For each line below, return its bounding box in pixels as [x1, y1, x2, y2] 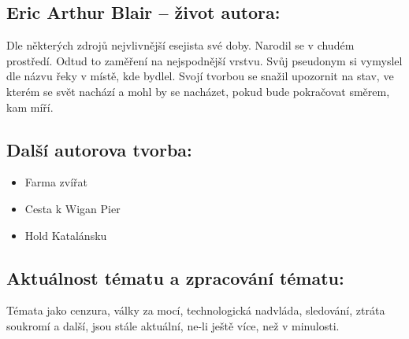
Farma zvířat [24, 174, 88, 190]
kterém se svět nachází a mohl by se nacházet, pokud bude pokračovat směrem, [6, 83, 390, 99]
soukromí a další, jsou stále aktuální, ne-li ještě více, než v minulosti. [6, 317, 340, 333]
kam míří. [6, 98, 54, 115]
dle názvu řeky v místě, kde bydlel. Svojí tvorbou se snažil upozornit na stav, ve [6, 68, 394, 84]
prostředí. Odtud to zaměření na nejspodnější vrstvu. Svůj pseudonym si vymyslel [6, 52, 403, 68]
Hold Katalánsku [24, 227, 107, 243]
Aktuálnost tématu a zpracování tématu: [6, 265, 344, 289]
